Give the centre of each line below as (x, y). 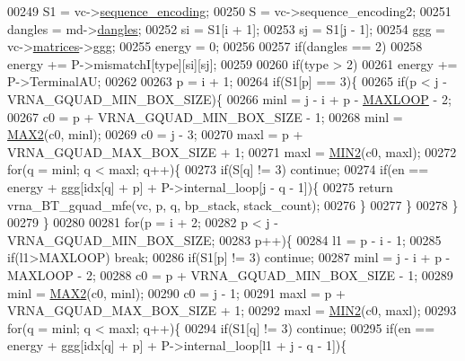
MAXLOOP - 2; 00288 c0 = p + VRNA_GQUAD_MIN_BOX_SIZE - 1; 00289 (230, 274)
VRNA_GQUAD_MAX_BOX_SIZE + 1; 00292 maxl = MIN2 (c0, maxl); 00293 (232, 310)
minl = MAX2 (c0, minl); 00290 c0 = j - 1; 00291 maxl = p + (176, 292)
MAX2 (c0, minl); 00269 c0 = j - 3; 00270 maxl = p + (155, 134)
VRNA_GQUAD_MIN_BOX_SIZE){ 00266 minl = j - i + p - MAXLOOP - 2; (229, 98)
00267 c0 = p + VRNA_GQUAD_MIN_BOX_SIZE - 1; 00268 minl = (205, 116)
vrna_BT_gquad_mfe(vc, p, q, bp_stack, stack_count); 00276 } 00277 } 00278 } (233, 204)
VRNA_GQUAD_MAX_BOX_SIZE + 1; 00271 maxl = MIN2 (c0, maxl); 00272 (232, 151)
